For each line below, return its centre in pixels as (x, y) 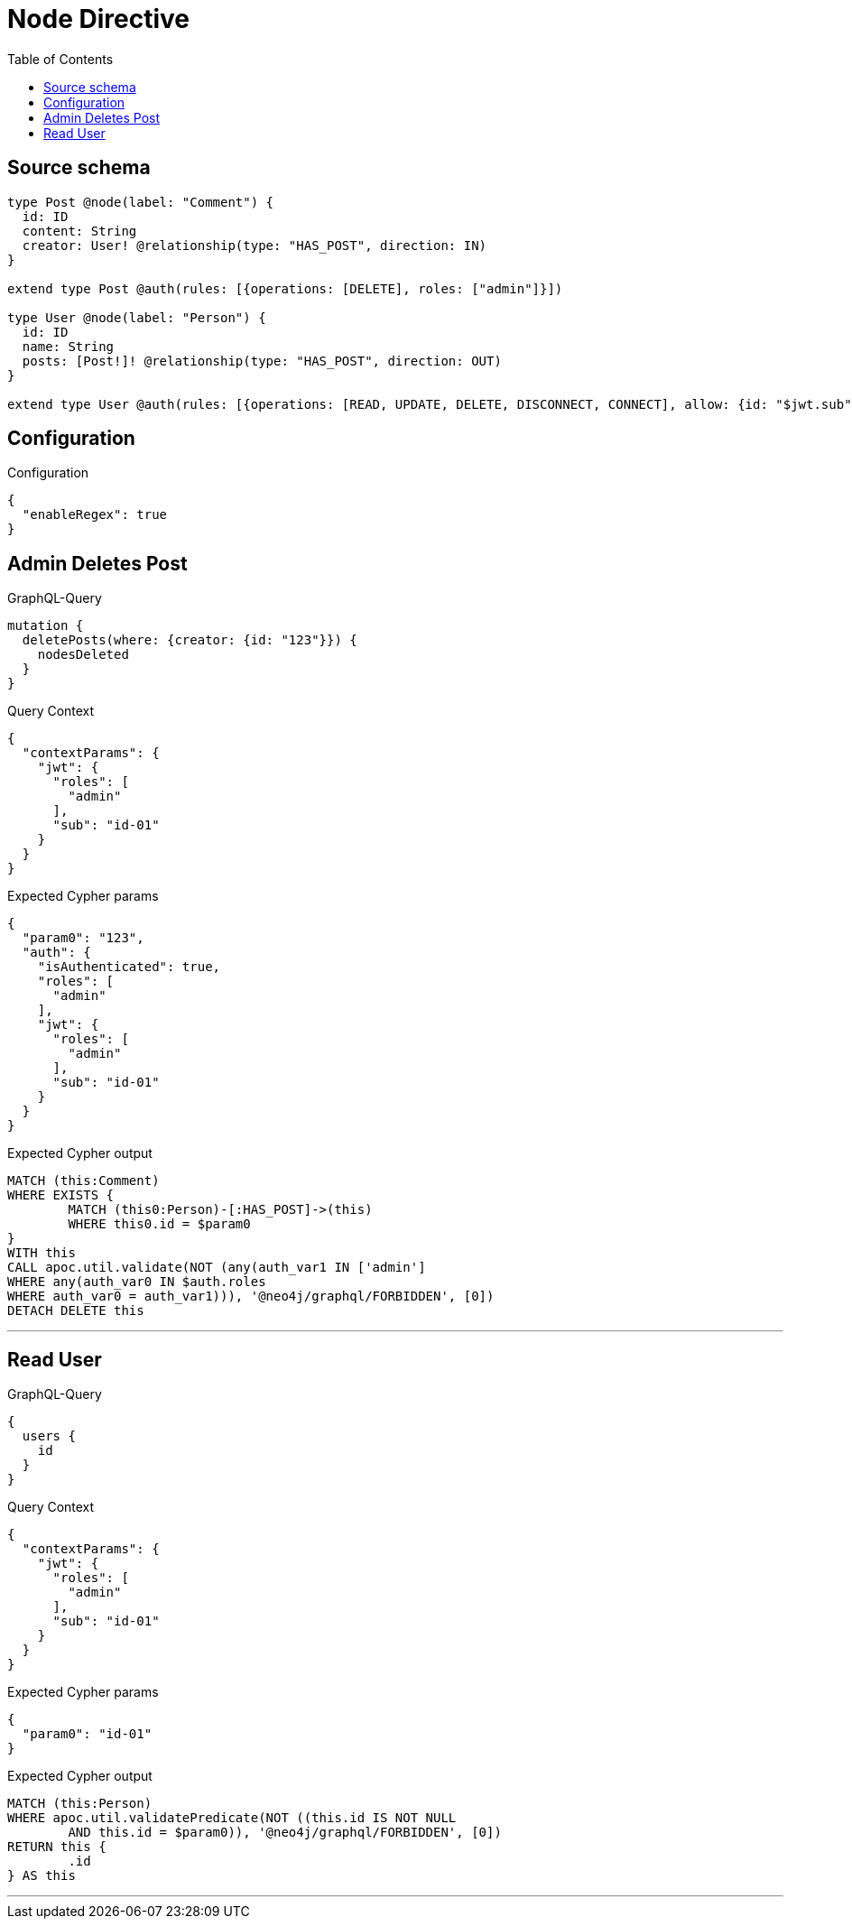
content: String (79, 231)
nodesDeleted (83, 655)
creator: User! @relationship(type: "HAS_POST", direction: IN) (255, 245)
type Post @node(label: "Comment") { (141, 202)
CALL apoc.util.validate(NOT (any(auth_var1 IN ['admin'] (217, 1268)
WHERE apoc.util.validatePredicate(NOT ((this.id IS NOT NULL (232, 1818)
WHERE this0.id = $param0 (159, 1224)
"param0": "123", (83, 938)
